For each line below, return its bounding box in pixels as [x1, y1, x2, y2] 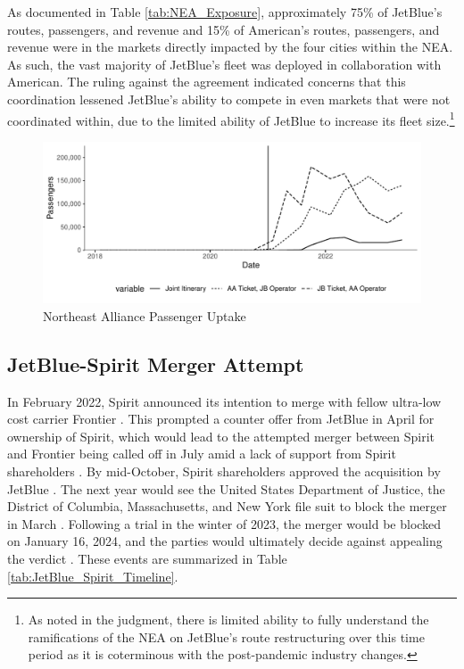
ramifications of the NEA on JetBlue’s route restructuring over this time [28, 627, 425, 646]
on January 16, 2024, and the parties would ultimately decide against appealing [7, 532, 443, 550]
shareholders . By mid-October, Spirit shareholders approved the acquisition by [7, 461, 441, 480]
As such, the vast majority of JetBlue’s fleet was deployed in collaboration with [7, 54, 442, 73]
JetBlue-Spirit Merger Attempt [7, 350, 304, 377]
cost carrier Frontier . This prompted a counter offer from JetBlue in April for [7, 409, 435, 428]
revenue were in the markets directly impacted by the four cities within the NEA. [7, 37, 453, 56]
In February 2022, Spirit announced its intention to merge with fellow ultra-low [7, 392, 442, 410]
